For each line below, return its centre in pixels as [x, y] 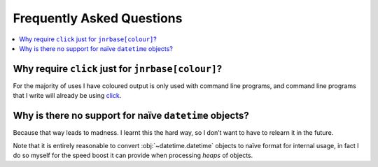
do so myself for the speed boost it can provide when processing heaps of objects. [133, 155]
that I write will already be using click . [67, 96]
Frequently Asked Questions [98, 18]
